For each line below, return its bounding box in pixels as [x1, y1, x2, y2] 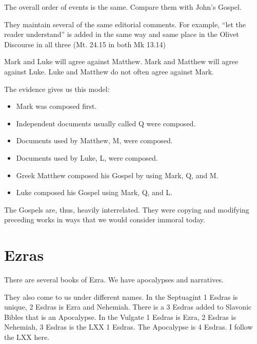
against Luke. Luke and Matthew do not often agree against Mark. [4, 66, 214, 77]
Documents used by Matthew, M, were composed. [16, 135, 173, 146]
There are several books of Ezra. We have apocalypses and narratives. [4, 274, 224, 285]
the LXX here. [4, 332, 50, 342]
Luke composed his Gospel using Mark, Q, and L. [16, 187, 172, 198]
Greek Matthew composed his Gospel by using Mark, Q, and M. [16, 169, 219, 180]
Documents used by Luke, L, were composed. [16, 152, 158, 163]
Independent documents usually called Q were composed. [16, 118, 196, 128]
